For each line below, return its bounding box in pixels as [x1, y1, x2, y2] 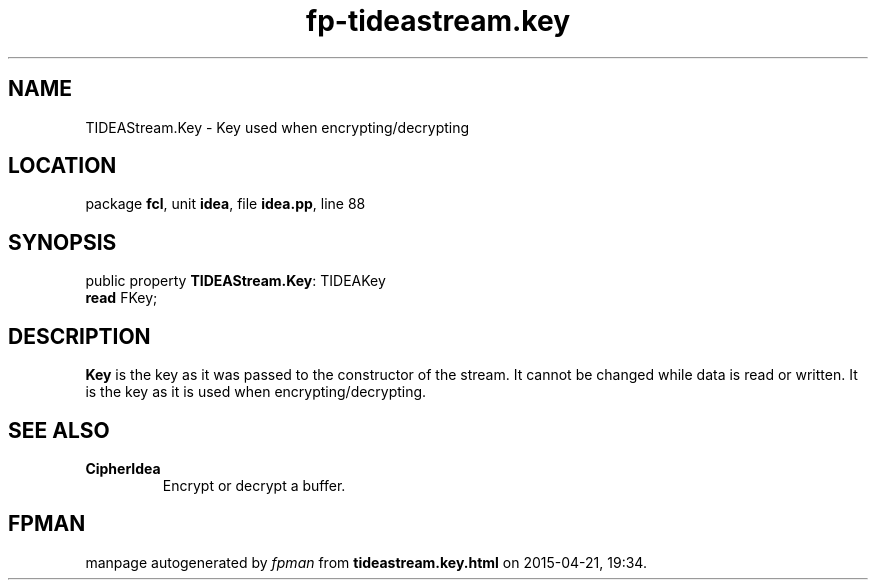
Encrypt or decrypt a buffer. [162, 476, 346, 494]
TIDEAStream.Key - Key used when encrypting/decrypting [85, 118, 470, 136]
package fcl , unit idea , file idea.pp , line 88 [85, 195, 366, 213]
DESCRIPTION [8, 323, 151, 349]
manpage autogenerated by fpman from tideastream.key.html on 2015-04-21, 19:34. [85, 553, 647, 571]
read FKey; [85, 289, 158, 307]
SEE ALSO [8, 417, 110, 443]
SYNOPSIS [8, 229, 117, 255]
